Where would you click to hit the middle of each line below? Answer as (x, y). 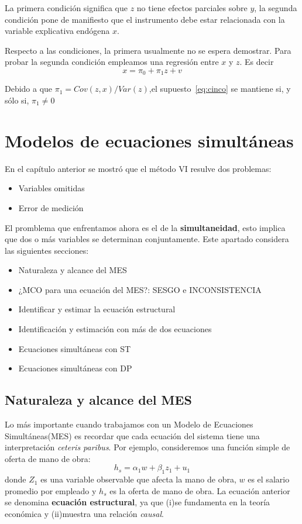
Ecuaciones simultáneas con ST (75, 348)
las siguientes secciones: (47, 250)
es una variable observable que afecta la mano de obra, (138, 479)
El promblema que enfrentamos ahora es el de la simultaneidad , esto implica (145, 227)
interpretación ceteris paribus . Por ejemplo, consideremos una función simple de (147, 447)
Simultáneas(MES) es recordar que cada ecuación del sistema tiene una (132, 435)
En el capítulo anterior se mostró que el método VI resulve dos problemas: (138, 168)
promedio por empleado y (51, 490)
